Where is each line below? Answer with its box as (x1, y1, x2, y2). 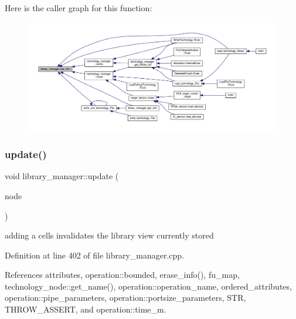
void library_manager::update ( (5, 170, 119, 182)
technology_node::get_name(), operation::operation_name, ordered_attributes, (5, 280, 292, 292)
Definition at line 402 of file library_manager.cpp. (5, 249, 185, 261)
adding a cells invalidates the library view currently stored (5, 229, 214, 241)
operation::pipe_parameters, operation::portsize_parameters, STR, (5, 291, 246, 304)
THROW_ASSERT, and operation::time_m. (5, 303, 166, 315)
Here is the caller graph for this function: (5, 2, 152, 14)
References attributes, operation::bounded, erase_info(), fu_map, (5, 268, 240, 281)
